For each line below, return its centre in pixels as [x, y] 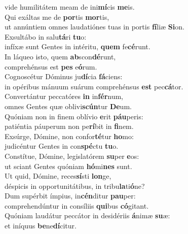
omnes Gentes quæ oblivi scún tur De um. [68, 106]
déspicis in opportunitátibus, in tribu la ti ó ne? [75, 186]
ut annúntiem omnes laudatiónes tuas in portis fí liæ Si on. [95, 27]
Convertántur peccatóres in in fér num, [64, 96]
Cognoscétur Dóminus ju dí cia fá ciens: [64, 76]
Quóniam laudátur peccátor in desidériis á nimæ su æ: [87, 215]
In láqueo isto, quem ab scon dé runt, [60, 56]
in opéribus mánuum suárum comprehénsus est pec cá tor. [94, 86]
